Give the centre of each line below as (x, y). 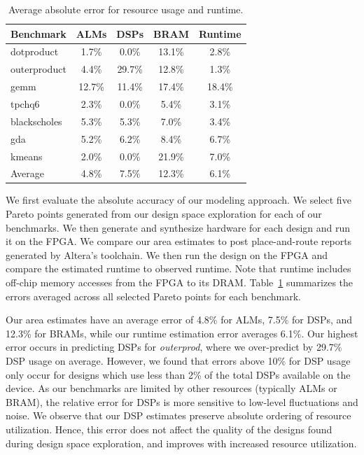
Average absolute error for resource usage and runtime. (126, 9)
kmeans (27, 156)
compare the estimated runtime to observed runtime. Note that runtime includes (178, 268)
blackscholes (36, 121)
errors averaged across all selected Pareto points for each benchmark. (154, 296)
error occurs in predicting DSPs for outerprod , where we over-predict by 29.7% (174, 347)
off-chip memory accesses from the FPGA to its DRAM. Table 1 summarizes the (180, 282)
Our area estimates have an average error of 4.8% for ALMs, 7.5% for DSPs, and (179, 320)
